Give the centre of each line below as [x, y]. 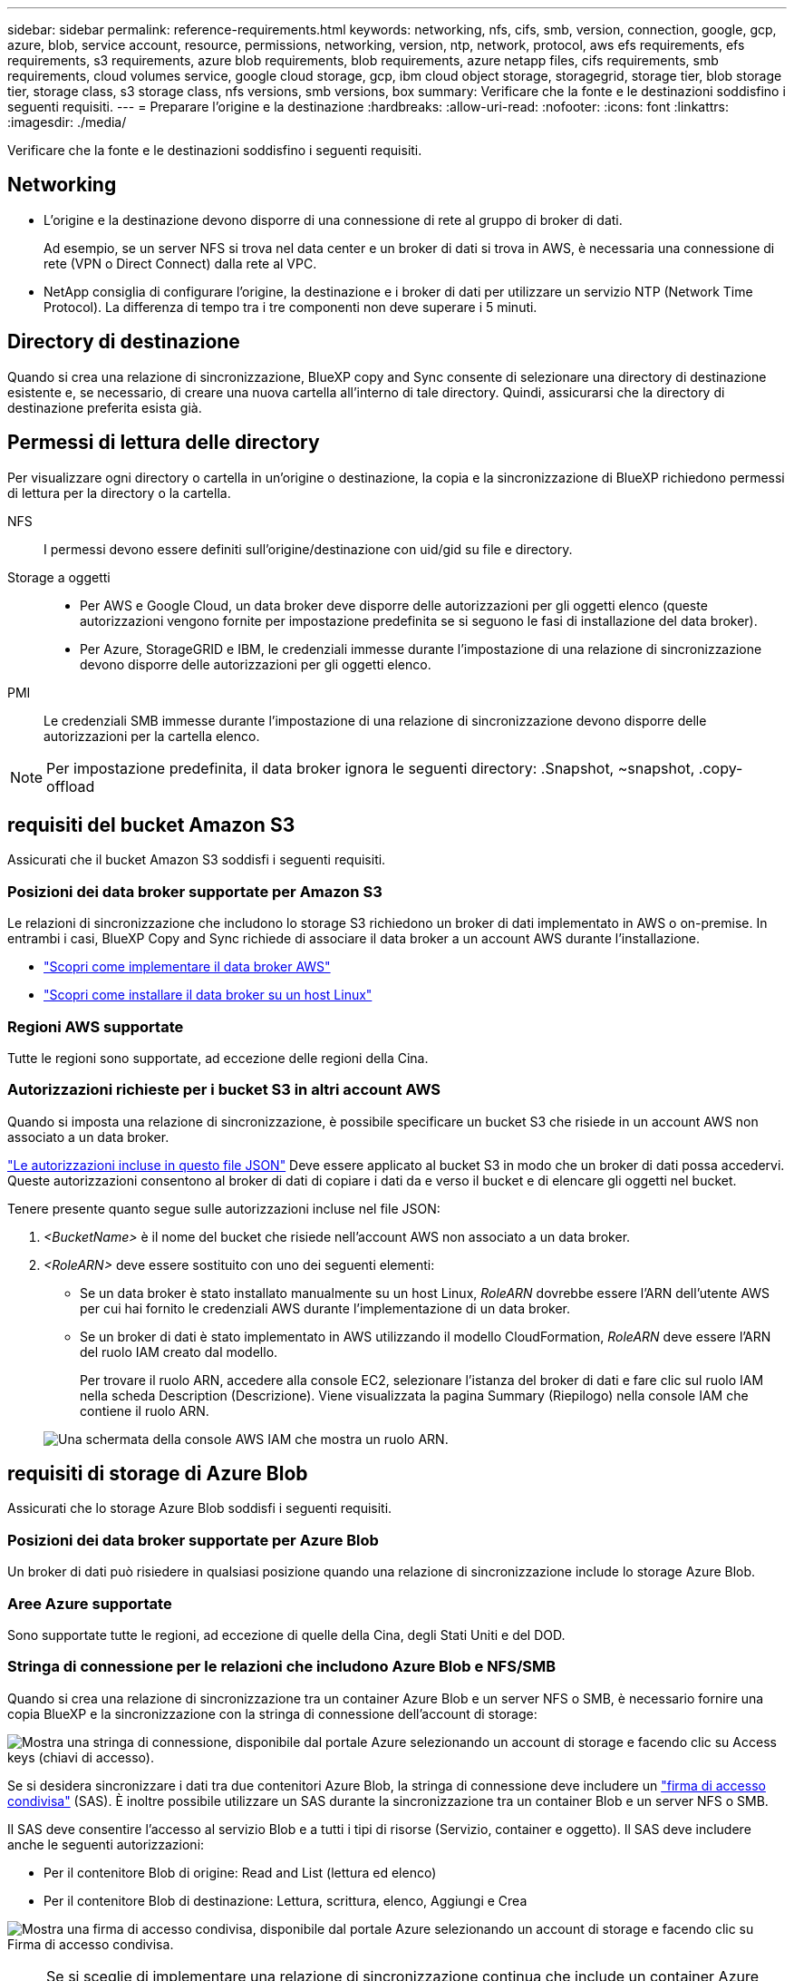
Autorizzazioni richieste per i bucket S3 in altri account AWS [224, 1090]
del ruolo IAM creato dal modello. [179, 1352]
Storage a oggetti [59, 577]
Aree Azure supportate [90, 1603]
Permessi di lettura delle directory [164, 443]
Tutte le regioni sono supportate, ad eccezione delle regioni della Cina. [218, 1058]
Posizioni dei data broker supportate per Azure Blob [193, 1540]
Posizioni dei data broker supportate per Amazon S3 [195, 891]
